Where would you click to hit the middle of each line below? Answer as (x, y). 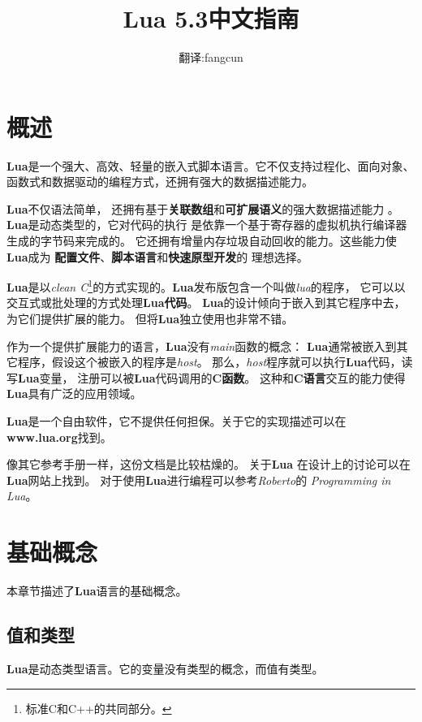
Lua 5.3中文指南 (211, 18)
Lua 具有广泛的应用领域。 (74, 393)
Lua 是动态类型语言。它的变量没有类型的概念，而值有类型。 (165, 668)
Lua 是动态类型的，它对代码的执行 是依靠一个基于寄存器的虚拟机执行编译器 (207, 225)
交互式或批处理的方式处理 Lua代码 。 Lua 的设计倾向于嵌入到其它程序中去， (206, 303)
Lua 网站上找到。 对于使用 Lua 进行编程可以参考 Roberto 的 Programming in (199, 480)
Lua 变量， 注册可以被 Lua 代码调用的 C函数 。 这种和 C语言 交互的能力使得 (212, 377)
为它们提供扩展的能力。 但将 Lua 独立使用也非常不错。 (150, 319)
